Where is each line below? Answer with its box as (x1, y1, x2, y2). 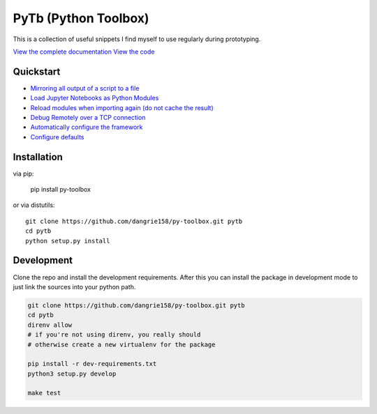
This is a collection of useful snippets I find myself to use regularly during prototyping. (13, 35, 261, 43)
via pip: (13, 169, 34, 178)
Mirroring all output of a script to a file (30, 84, 140, 92)
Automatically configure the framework (30, 123, 143, 132)
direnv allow (27, 321, 73, 329)
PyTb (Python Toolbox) (13, 10, 149, 26)
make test (27, 389, 61, 397)
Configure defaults (30, 132, 84, 141)
